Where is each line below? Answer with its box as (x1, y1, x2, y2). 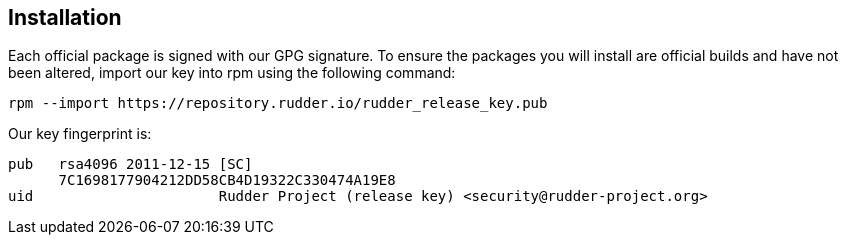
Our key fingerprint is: (8, 125, 152, 143)
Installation (8, 5, 122, 30)
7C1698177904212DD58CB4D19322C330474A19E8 (58, 172, 396, 189)
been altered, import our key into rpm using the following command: (8, 64, 456, 82)
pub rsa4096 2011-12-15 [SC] (8, 156, 253, 173)
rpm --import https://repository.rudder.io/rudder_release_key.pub (8, 95, 548, 112)
